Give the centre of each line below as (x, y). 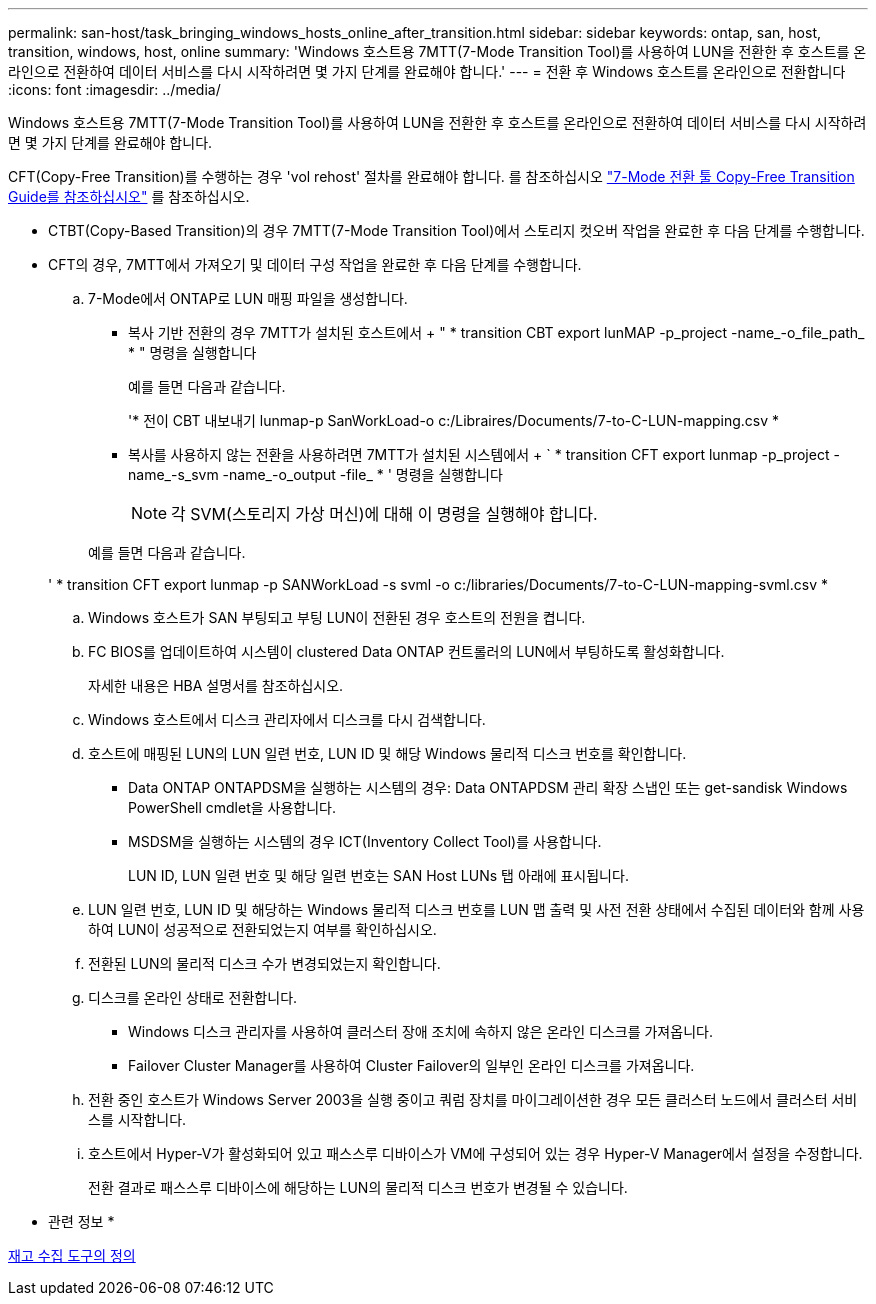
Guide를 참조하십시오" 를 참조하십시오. (129, 196)
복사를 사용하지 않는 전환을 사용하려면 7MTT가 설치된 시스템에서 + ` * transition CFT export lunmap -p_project (479, 454)
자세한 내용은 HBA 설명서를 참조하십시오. (216, 685)
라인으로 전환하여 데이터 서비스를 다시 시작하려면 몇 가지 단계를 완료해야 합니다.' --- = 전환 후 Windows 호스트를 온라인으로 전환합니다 (427, 71)
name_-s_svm (173, 474)
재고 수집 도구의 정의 (72, 1255)
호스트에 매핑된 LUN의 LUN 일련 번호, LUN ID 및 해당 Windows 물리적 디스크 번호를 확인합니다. (387, 753)
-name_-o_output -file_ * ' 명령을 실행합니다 (362, 474)
